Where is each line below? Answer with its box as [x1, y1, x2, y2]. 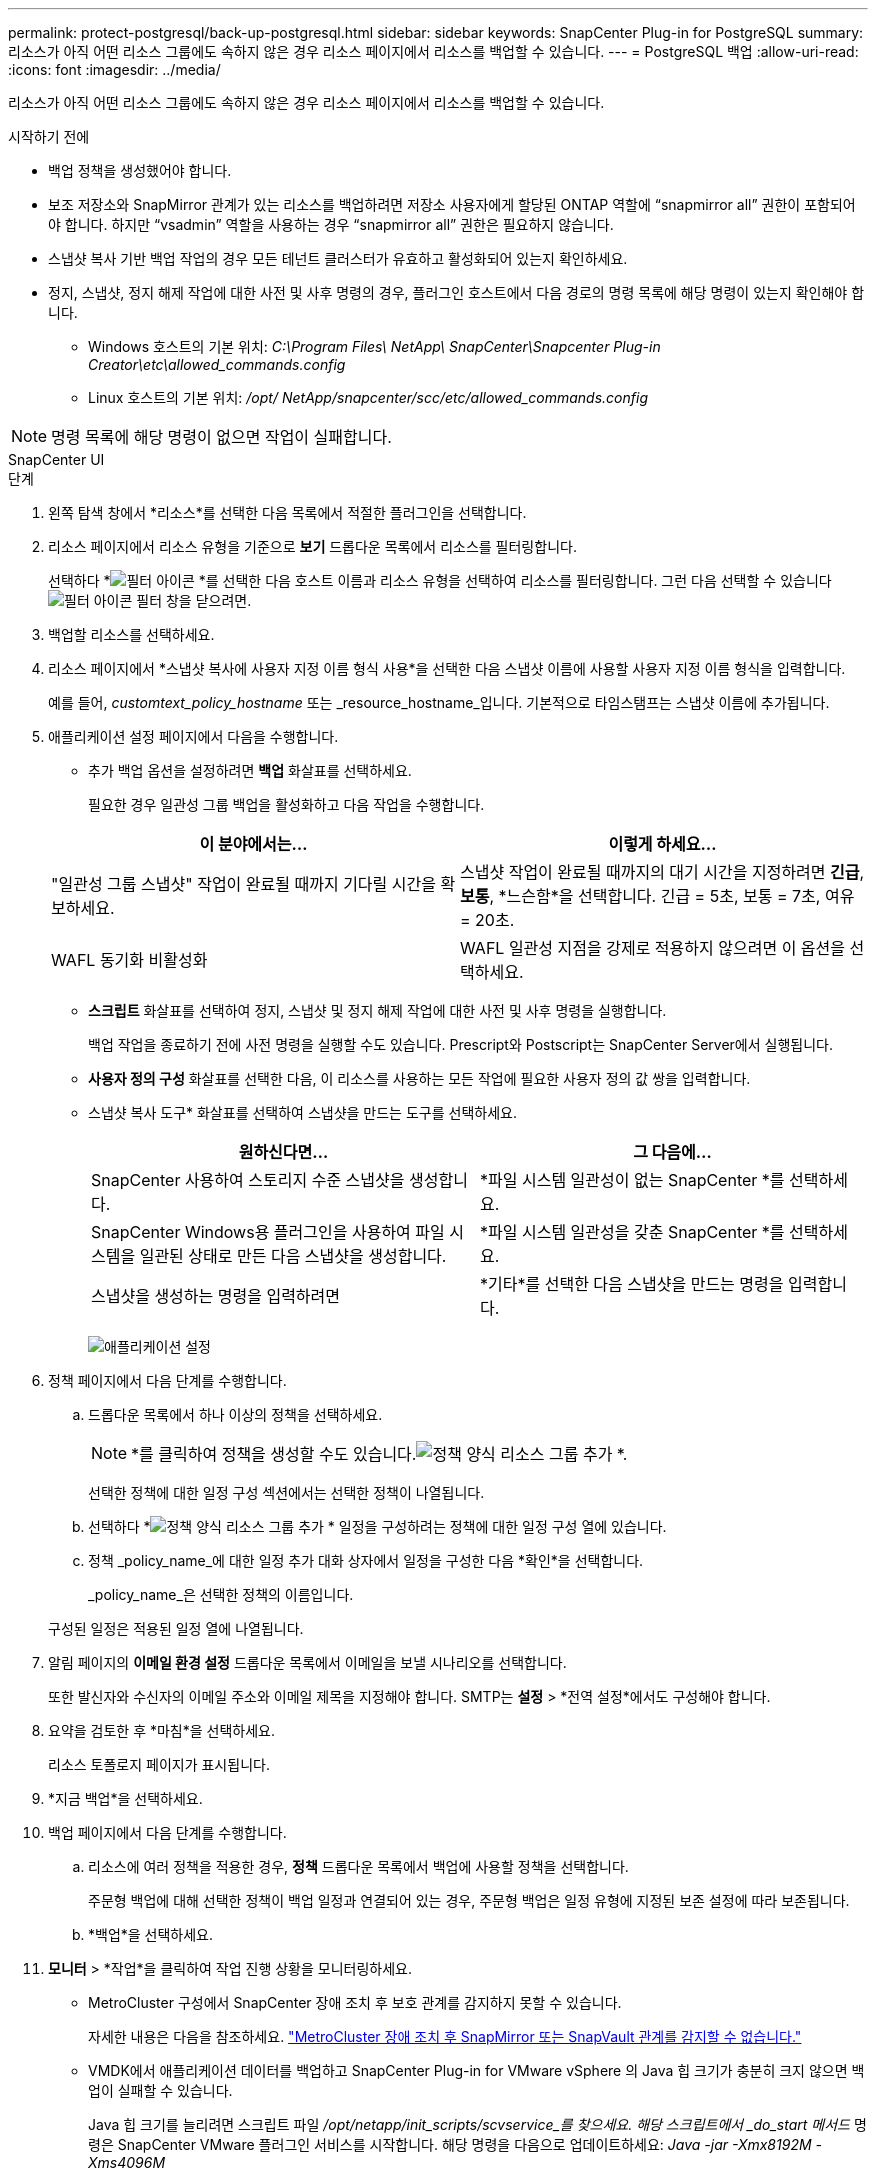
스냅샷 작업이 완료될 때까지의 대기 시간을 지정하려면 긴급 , [460, 862, 865, 882]
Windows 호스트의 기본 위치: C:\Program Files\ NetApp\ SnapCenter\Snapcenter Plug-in [88, 338, 661, 355]
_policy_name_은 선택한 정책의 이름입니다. [88, 1586, 354, 1603]
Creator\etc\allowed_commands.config [88, 356, 346, 373]
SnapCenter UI [8, 451, 105, 468]
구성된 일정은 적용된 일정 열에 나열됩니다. [48, 1620, 304, 1637]
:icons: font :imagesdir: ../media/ [8, 61, 221, 78]
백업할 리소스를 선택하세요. [48, 626, 215, 643]
